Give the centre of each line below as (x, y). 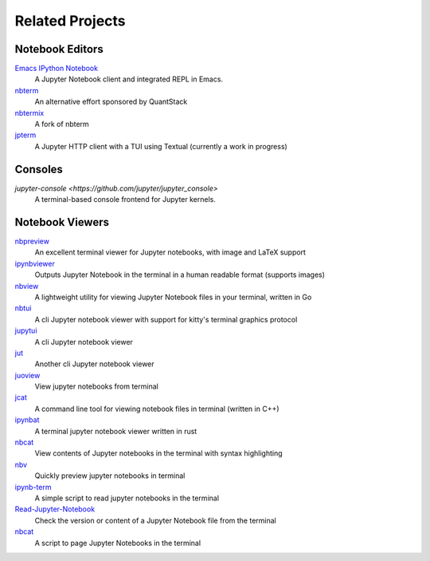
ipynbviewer (35, 263)
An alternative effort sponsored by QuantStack (111, 102)
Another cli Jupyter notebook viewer (94, 364)
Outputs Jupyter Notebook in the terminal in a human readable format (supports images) (180, 275)
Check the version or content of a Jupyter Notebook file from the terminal (155, 520)
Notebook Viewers (62, 222)
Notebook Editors (59, 49)
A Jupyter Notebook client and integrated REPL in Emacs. (129, 79)
